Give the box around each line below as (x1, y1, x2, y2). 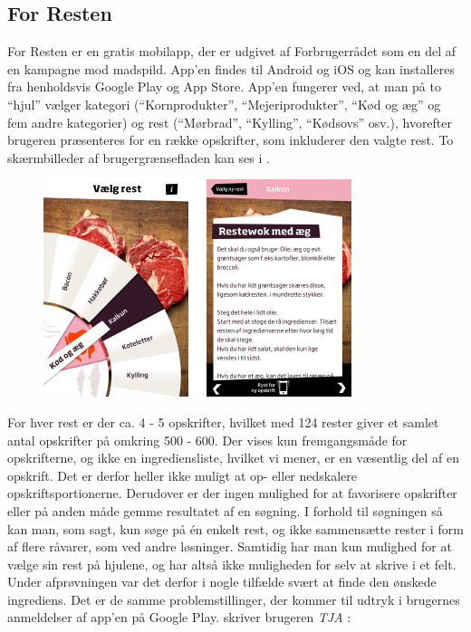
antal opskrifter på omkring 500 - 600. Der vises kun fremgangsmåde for (7, 430, 408, 449)
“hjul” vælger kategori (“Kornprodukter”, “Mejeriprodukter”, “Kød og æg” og (7, 94, 441, 113)
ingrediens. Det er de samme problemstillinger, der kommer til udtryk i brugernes (7, 589, 460, 608)
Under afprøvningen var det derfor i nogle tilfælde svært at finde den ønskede (7, 572, 437, 591)
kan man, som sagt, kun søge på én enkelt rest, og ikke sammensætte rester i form (7, 519, 464, 538)
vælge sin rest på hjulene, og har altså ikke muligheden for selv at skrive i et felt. (7, 554, 457, 573)
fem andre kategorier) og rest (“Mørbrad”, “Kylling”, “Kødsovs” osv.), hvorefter (7, 112, 453, 131)
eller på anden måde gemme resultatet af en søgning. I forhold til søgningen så (7, 501, 443, 520)
